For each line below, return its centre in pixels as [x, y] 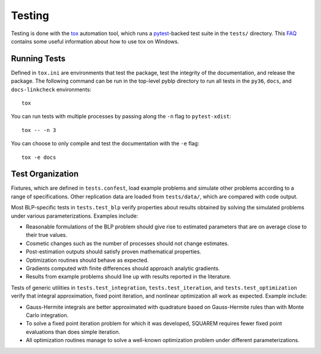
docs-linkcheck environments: [51, 89]
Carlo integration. [47, 315]
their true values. [47, 235]
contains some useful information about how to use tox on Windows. [95, 41]
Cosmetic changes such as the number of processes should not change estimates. [127, 243]
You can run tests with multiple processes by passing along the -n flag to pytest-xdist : [121, 117]
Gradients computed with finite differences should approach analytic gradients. [123, 268]
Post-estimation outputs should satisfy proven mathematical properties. [114, 252]
